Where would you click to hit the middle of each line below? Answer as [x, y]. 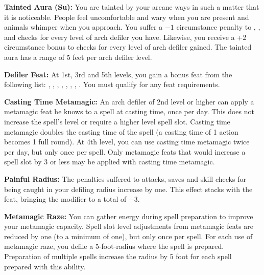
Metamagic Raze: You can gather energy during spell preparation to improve [129, 216]
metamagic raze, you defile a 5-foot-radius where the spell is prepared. [114, 246]
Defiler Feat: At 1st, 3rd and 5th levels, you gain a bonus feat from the [118, 74]
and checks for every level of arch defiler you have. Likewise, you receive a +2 [125, 37]
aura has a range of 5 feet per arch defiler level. [78, 57]
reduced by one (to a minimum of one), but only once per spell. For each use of [128, 236]
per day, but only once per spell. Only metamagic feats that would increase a [125, 151]
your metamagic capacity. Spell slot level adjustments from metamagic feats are [129, 226]
